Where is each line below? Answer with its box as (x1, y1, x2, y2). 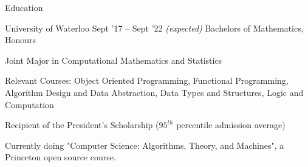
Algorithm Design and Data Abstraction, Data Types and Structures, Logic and (5, 86, 304, 98)
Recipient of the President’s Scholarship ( (5, 118, 159, 131)
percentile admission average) (176, 118, 286, 131)
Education (5, 1, 43, 13)
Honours (5, 33, 36, 46)
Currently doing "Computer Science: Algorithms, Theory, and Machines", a (5, 138, 284, 151)
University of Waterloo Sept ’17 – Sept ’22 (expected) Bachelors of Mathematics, (5, 21, 304, 34)
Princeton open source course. (5, 151, 116, 163)
